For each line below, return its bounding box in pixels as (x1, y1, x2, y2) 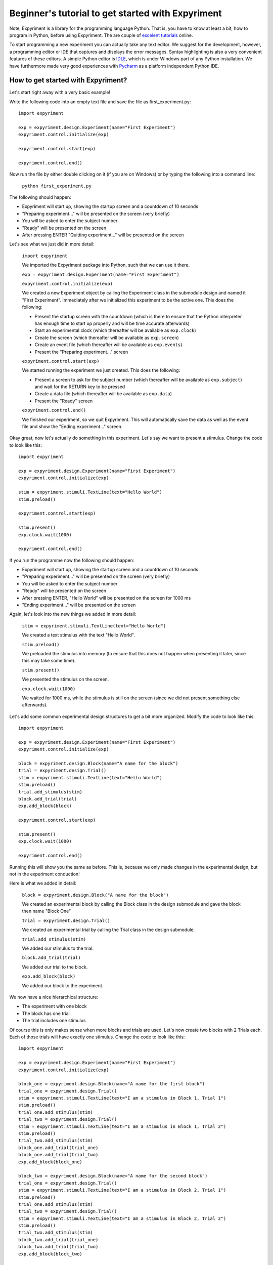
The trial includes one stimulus (22, 1018, 86, 1024)
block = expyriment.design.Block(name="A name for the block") (18, 761, 178, 767)
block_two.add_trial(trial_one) (18, 1237, 99, 1242)
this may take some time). (22, 658, 76, 664)
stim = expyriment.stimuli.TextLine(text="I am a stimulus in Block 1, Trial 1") (18, 1095, 226, 1101)
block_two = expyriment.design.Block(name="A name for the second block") (18, 1173, 208, 1179)
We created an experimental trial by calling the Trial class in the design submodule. (22, 926, 195, 933)
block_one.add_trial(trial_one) (18, 1145, 99, 1151)
